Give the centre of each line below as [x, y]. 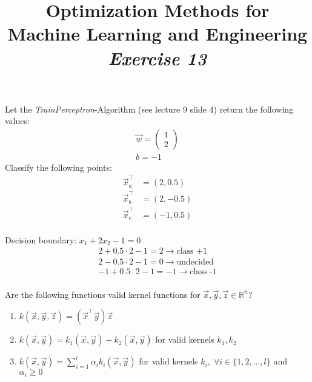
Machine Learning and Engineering [158, 34]
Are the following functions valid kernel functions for [103, 294]
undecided [195, 262]
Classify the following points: [58, 167]
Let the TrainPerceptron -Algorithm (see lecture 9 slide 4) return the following [149, 109]
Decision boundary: [41, 239]
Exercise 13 [158, 58]
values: [17, 121]
